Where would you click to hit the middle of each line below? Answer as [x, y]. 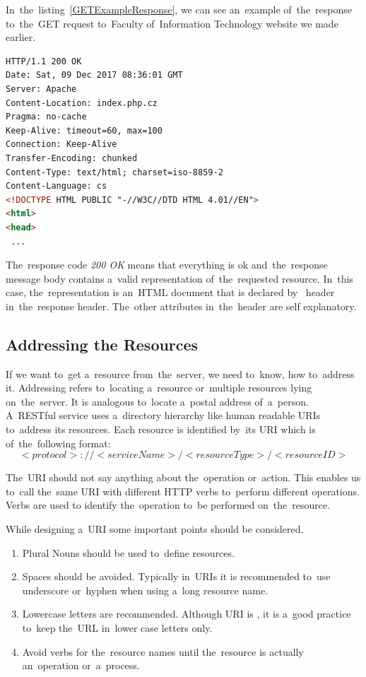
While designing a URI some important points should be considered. [155, 529]
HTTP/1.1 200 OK [44, 61]
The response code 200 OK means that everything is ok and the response [167, 265]
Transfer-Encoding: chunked [72, 158]
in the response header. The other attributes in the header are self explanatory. [181, 306]
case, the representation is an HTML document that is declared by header [170, 292]
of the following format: [58, 443]
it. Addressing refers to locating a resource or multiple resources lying [159, 388]
